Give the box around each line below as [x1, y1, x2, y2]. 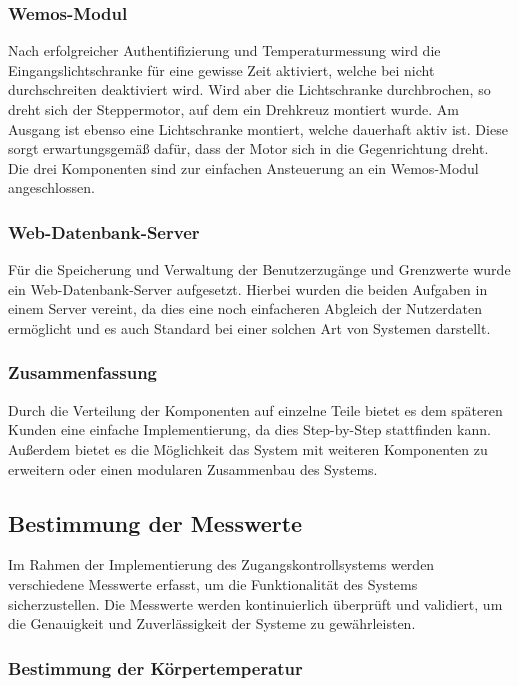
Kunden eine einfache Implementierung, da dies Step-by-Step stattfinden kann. [8, 419, 491, 440]
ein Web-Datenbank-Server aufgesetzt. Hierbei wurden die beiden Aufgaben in [8, 278, 488, 299]
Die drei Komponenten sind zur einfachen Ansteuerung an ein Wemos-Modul [8, 157, 479, 178]
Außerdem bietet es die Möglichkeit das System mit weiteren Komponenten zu [8, 438, 488, 459]
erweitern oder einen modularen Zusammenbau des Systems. [8, 458, 378, 479]
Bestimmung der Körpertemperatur [8, 655, 303, 680]
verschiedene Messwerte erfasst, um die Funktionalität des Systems [8, 573, 418, 594]
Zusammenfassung [8, 360, 158, 385]
